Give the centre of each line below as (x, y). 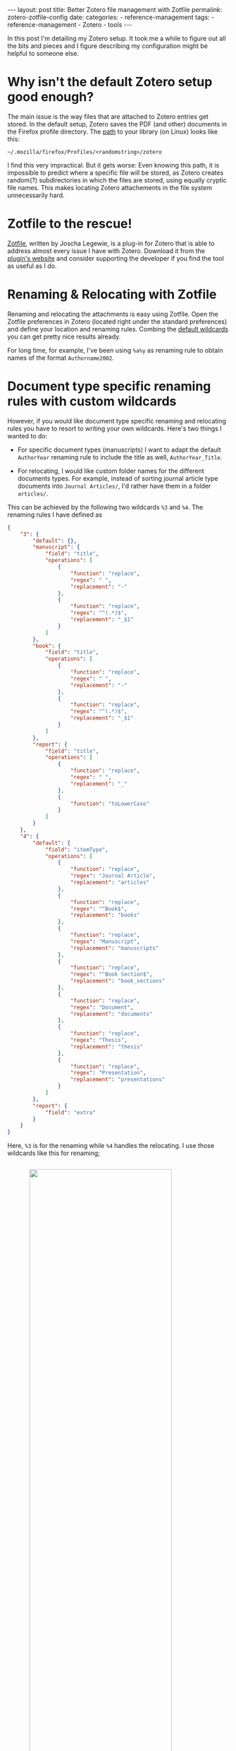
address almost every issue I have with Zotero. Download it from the (106, 251)
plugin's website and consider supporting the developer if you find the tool (116, 258)
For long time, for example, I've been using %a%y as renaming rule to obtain (115, 350)
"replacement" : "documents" (111, 1014)
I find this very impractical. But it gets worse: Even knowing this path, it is (113, 165)
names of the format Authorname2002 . (61, 358)
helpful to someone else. (43, 53)
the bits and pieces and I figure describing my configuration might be (107, 46)
